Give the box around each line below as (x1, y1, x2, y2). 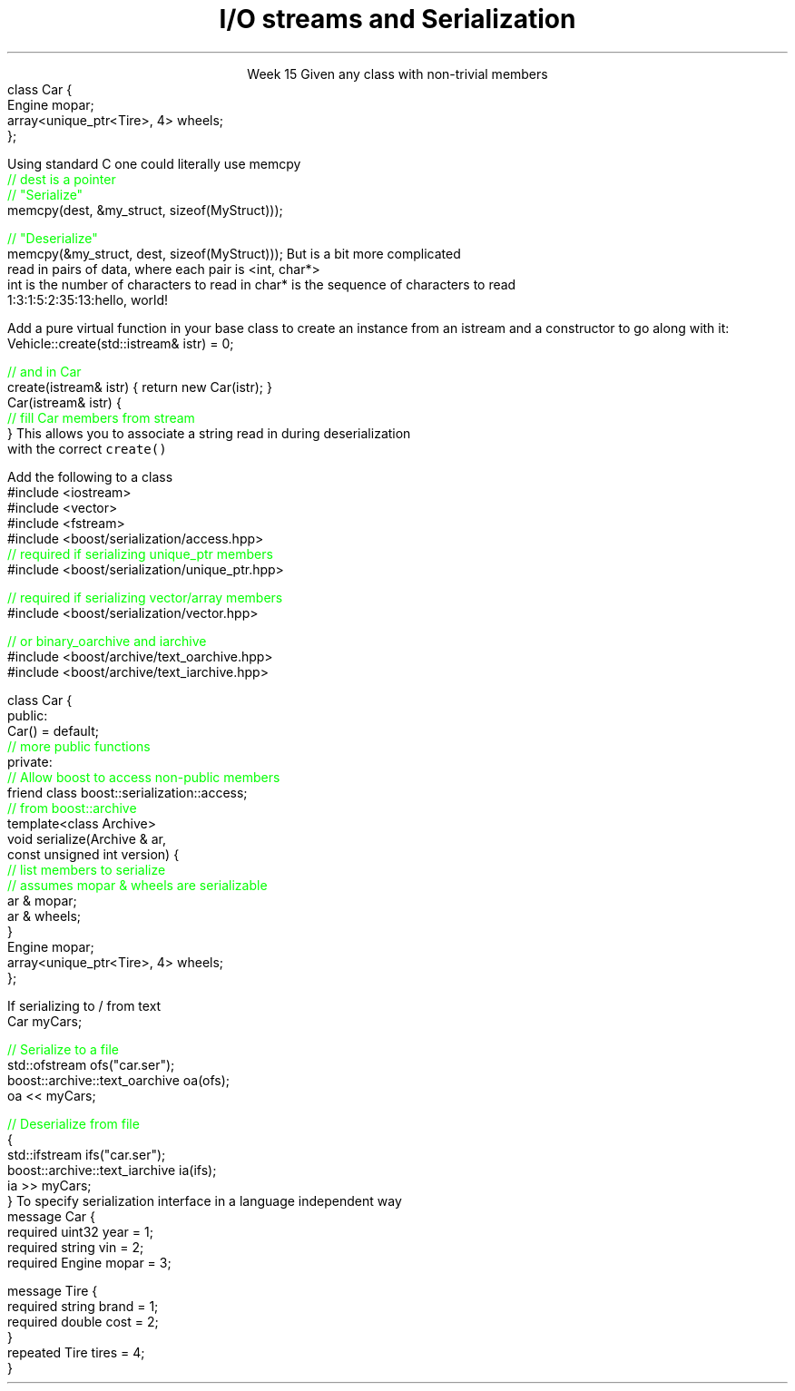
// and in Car (7, 363, 82, 379)
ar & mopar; (7, 892, 77, 908)
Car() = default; (7, 722, 99, 739)
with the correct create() (7, 440, 167, 456)
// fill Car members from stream (7, 409, 195, 426)
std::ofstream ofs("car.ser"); (7, 1056, 175, 1073)
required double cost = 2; (7, 1313, 159, 1329)
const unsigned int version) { (7, 846, 180, 862)
